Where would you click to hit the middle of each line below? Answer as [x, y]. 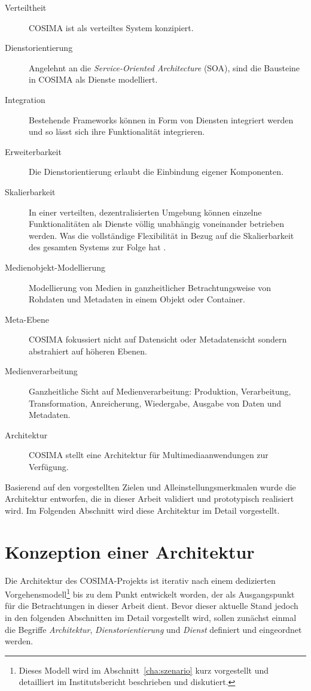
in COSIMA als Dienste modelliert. [93, 79]
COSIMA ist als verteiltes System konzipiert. [111, 27]
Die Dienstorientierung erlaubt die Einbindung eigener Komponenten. [156, 172]
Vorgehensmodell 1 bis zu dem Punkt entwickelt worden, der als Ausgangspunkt [150, 593]
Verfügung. [49, 467]
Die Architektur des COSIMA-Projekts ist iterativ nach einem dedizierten [140, 580]
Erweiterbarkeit [33, 151]
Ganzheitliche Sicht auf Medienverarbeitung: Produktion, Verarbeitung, [160, 391]
